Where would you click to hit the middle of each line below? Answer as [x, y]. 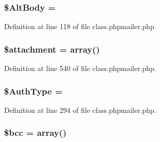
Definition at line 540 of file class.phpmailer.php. [80, 68]
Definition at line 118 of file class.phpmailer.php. [80, 26]
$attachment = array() [52, 49]
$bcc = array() [36, 133]
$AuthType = [33, 91]
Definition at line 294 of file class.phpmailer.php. [80, 110]
